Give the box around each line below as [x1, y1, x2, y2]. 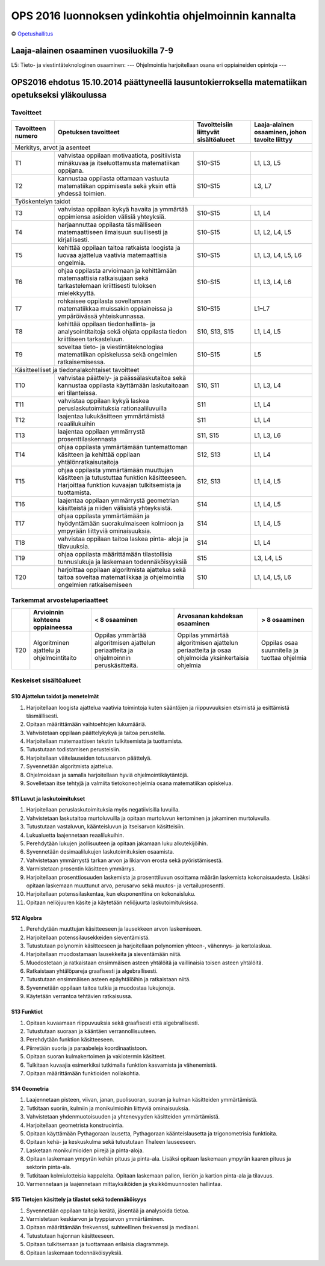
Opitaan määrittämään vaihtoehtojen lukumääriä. [26, 721, 147, 728]
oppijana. [57, 166, 84, 175]
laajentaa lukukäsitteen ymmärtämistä [57, 412, 165, 421]
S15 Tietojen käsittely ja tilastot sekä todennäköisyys [11, 1196, 147, 1203]
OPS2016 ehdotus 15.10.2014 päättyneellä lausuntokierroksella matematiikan [11, 77, 307, 87]
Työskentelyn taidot [14, 197, 71, 206]
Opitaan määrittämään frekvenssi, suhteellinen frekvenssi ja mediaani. [26, 1224, 200, 1231]
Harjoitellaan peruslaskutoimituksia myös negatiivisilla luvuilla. [26, 806, 180, 813]
